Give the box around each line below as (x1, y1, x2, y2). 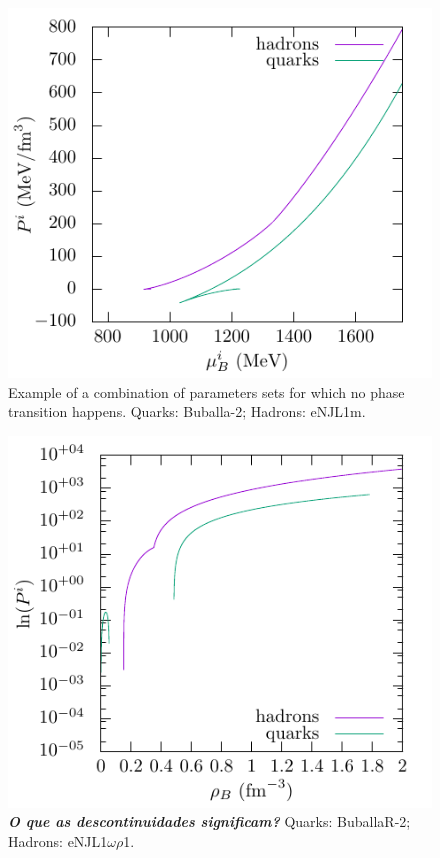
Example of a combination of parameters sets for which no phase (8, 381, 405, 402)
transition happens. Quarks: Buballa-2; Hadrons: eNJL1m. (8, 401, 366, 422)
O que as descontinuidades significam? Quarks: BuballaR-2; (8, 811, 411, 832)
